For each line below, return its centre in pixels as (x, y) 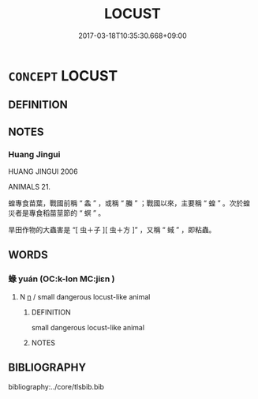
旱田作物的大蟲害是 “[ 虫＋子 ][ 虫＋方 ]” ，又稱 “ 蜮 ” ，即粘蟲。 (112, 230)
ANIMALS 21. (30, 187)
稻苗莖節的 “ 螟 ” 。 (74, 213)
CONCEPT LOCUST (63, 75)
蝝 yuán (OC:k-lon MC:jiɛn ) (62, 279)
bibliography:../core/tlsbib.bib (56, 386)
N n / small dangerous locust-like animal (85, 296)
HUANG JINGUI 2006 (43, 171)
